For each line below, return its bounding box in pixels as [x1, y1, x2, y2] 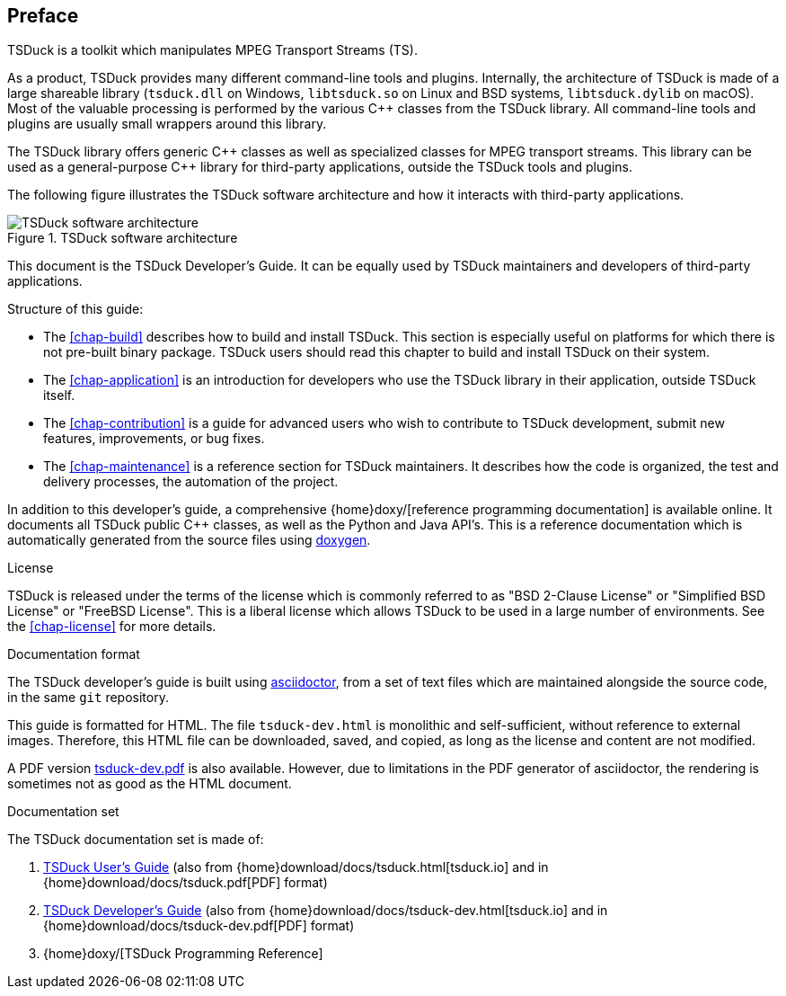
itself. [43, 387, 75, 404]
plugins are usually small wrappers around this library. [7, 116, 327, 132]
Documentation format [7, 646, 140, 663]
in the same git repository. [7, 689, 169, 706]
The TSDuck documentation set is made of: [7, 831, 264, 848]
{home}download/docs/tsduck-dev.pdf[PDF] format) [43, 918, 355, 934]
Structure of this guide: [7, 301, 144, 317]
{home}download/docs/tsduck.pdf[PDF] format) [43, 875, 328, 891]
